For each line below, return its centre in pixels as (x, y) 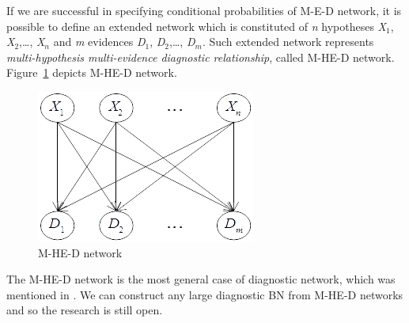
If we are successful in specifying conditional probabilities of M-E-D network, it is (204, 10)
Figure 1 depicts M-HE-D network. (92, 72)
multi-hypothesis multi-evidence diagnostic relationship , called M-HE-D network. (201, 57)
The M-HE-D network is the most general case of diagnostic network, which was (201, 279)
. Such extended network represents (288, 42)
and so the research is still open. (85, 310)
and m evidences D (99, 42)
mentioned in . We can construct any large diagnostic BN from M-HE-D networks (205, 294)
